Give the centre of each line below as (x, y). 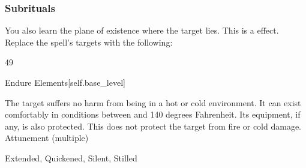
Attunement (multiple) (47, 138)
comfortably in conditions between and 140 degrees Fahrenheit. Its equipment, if (153, 114)
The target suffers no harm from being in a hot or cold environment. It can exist (153, 102)
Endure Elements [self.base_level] (65, 82)
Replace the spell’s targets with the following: (89, 42)
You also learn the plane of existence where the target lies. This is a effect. (142, 30)
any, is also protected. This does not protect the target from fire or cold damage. (153, 126)
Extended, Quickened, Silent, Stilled (71, 157)
